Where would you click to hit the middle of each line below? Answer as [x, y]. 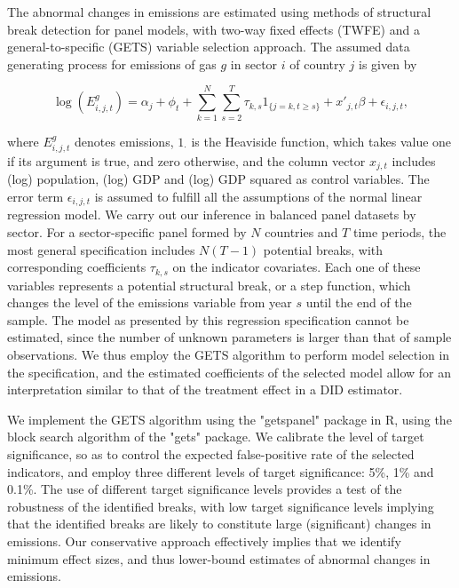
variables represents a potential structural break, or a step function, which [209, 285]
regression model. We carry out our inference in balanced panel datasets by [212, 215]
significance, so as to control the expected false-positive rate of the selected [211, 454]
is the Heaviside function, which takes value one [321, 141]
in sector [254, 64]
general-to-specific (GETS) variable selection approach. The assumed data [209, 47]
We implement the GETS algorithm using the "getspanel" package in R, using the [229, 419]
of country [317, 64]
